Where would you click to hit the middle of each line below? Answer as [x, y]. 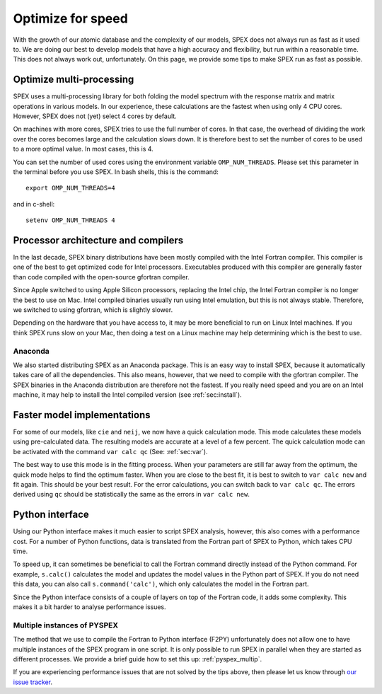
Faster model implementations [82, 415]
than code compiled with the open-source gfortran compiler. [102, 277]
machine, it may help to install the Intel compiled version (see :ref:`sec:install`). [127, 395]
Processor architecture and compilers [98, 240]
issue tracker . [33, 682]
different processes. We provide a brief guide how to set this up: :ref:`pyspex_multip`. [137, 659]
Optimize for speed [71, 18]
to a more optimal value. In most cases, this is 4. [83, 149]
